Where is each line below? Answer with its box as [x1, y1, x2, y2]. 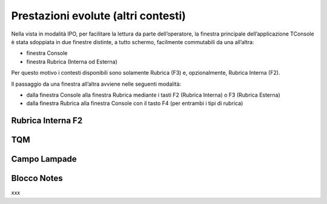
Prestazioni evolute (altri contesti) [11, 9, 186, 22]
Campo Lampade [11, 154, 77, 164]
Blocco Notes [11, 173, 63, 183]
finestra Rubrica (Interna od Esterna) [26, 58, 117, 65]
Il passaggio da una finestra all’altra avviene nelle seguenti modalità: [11, 80, 182, 88]
